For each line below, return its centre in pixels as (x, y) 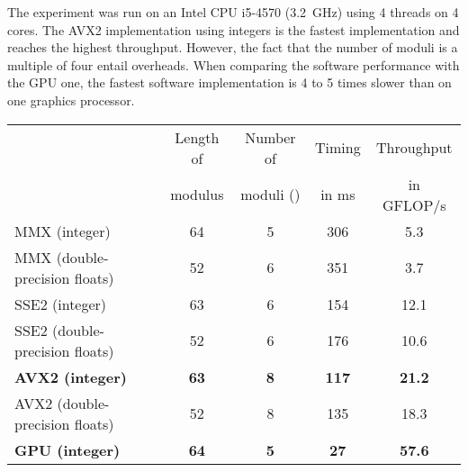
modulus (197, 195)
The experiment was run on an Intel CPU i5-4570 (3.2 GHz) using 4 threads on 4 (233, 12)
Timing (337, 148)
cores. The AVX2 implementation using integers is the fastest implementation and (234, 29)
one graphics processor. (71, 100)
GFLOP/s (414, 204)
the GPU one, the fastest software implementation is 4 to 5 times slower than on (229, 82)
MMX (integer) (63, 231)
